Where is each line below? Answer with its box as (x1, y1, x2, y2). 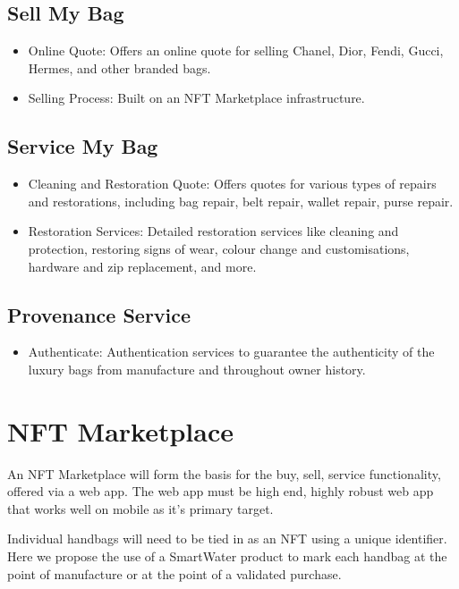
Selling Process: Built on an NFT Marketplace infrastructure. (28, 88, 365, 107)
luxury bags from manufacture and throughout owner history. (28, 359, 366, 378)
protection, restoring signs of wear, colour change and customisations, (28, 239, 410, 257)
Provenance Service (7, 300, 191, 328)
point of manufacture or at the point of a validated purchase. (7, 564, 342, 583)
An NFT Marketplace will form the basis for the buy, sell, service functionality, (7, 464, 441, 483)
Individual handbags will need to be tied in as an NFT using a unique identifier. (7, 529, 447, 548)
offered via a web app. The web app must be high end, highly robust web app (7, 482, 434, 501)
